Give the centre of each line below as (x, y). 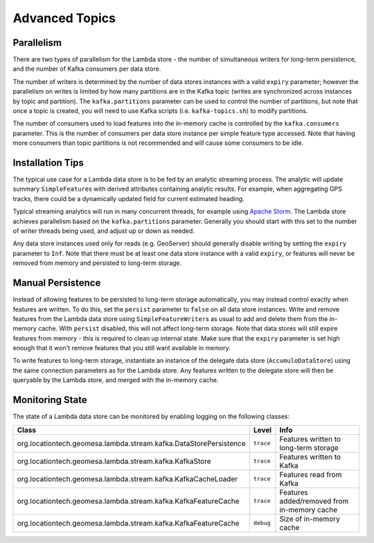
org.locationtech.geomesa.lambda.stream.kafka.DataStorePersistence (131, 443)
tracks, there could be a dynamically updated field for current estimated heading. (129, 198)
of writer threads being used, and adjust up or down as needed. (104, 231)
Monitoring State (50, 400)
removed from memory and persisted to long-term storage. (97, 263)
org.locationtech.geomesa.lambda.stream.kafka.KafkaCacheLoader (127, 479)
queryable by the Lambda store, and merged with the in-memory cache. (116, 380)
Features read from (311, 474)
